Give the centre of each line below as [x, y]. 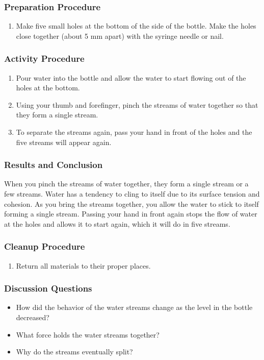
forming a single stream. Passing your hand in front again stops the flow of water [131, 214]
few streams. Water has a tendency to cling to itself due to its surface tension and [132, 194]
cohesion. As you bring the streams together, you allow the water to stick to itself [131, 203]
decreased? [33, 317]
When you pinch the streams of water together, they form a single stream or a [126, 184]
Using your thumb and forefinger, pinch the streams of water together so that [137, 104]
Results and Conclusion [54, 165]
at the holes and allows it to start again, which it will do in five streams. [117, 223]
